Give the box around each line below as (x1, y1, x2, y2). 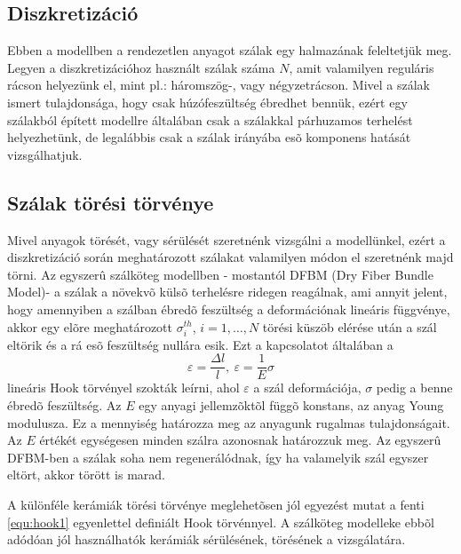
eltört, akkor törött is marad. (7, 465, 165, 484)
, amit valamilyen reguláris (289, 58, 434, 76)
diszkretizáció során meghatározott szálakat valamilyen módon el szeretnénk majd (7, 248, 454, 266)
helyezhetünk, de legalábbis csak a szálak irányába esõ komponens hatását (7, 128, 411, 146)
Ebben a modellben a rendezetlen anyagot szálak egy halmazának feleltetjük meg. (7, 41, 452, 59)
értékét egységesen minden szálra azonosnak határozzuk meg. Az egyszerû (39, 431, 441, 449)
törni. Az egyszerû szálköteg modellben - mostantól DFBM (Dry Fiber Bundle (7, 265, 433, 283)
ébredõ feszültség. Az (7, 395, 122, 414)
